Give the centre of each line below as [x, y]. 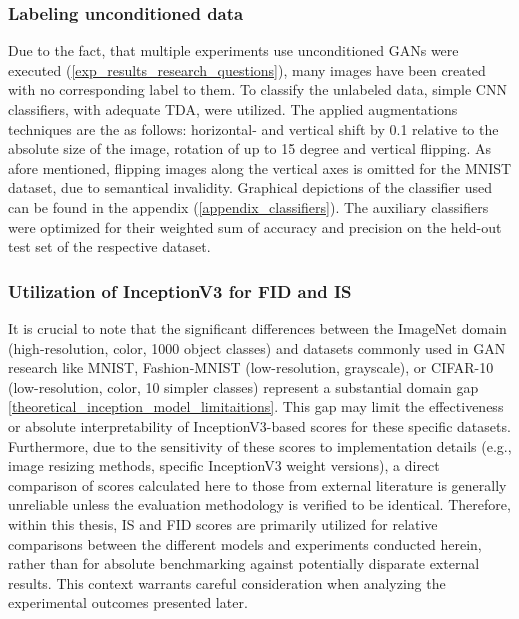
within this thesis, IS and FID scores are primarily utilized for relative [223, 523]
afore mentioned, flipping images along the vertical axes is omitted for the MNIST [260, 167]
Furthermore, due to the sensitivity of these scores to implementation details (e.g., [260, 445]
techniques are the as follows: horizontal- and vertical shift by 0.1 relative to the [253, 128]
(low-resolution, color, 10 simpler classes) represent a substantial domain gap [243, 386]
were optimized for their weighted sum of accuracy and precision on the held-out [255, 226]
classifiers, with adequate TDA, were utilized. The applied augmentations [233, 109]
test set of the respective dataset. [109, 246]
